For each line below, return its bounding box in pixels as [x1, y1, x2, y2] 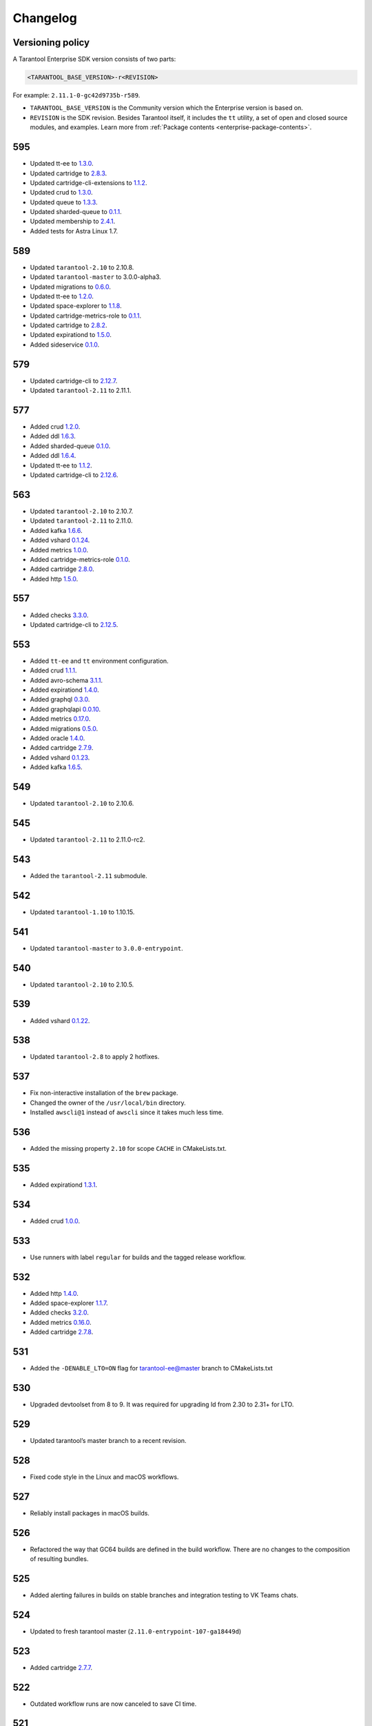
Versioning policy [12, 37, 90, 48]
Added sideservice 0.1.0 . [30, 340, 100, 349]
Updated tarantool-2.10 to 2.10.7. [30, 507, 134, 515]
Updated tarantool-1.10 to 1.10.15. [30, 908, 135, 916]
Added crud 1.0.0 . [30, 1216, 81, 1225]
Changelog [12, 10, 77, 26]
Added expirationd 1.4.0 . [30, 686, 99, 694]
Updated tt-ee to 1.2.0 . [30, 292, 94, 300]
